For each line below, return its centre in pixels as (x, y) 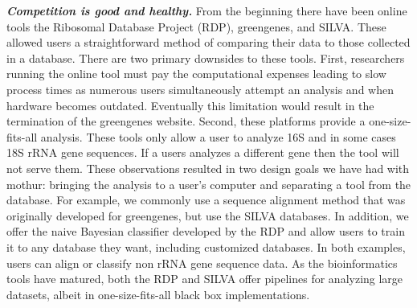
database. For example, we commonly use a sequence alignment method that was (206, 200)
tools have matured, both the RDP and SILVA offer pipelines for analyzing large (205, 279)
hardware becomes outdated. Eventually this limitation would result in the (190, 105)
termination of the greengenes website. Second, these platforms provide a (186, 121)
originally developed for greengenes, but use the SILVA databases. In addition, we (208, 215)
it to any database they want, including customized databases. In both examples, (206, 246)
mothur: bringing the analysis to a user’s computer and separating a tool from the (209, 184)
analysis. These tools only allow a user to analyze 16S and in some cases (218, 136)
